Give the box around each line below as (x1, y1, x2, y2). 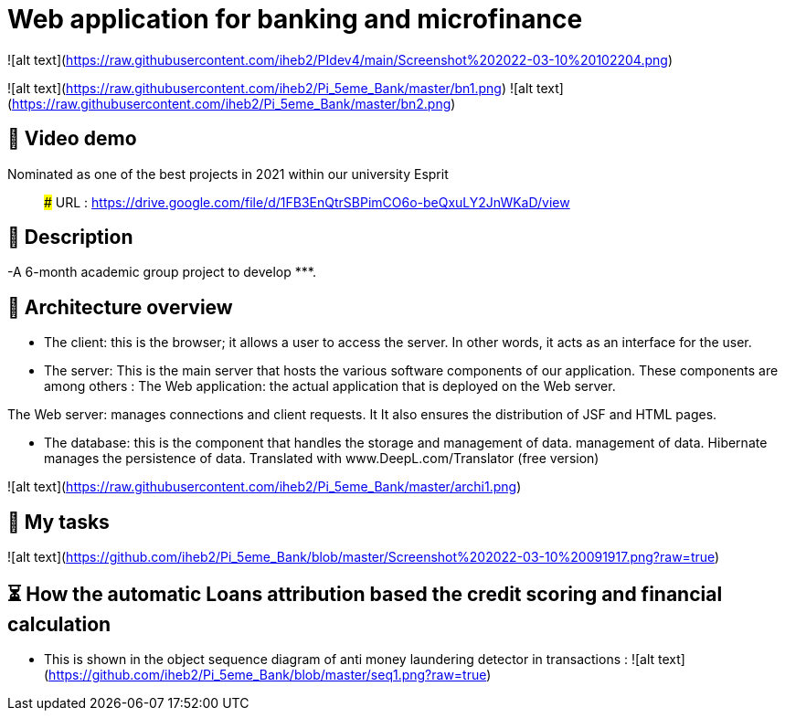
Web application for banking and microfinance (7, 4, 583, 35)
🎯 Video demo (7, 127, 137, 151)
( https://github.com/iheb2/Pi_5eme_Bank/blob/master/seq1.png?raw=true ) (44, 666, 492, 682)
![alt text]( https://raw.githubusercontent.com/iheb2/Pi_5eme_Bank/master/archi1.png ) (7, 479, 522, 495)
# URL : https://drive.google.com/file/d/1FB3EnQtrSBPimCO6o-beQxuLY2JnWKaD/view (44, 194, 570, 210)
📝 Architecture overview (7, 295, 233, 319)
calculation (7, 612, 111, 636)
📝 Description (7, 226, 133, 249)
